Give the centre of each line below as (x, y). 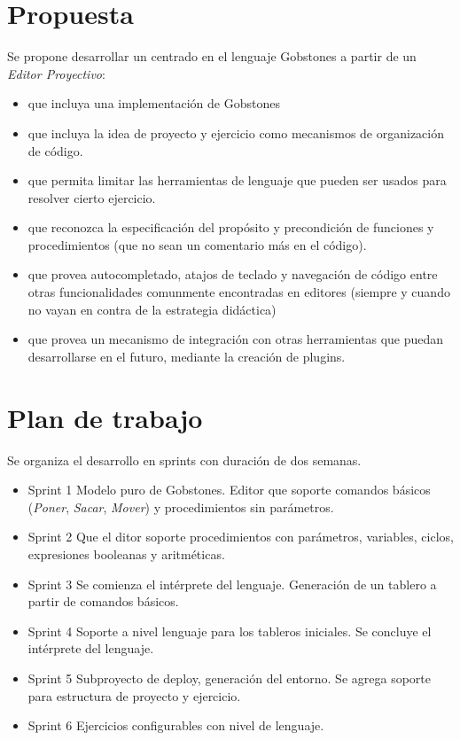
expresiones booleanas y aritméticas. (126, 553)
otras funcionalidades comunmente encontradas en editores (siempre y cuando (239, 292)
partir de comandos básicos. (103, 601)
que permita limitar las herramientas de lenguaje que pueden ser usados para (237, 180)
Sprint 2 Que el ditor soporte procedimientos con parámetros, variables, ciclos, (241, 537)
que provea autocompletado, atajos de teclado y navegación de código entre (233, 274)
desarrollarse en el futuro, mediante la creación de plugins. (187, 356)
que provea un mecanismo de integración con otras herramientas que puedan (236, 339)
